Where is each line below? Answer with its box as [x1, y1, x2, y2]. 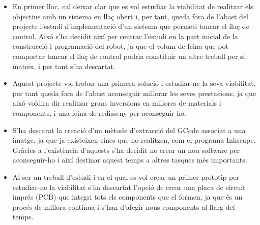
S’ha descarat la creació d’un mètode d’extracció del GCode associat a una [12, 124, 246, 135]
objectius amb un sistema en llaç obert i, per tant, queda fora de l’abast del [12, 11, 248, 21]
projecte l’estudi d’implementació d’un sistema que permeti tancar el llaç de [12, 21, 249, 31]
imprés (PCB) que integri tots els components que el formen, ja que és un [12, 191, 243, 202]
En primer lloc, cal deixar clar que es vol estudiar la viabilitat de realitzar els [12, 1, 253, 11]
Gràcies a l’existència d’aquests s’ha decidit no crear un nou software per [12, 144, 240, 155]
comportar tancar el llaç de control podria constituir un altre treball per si [12, 50, 245, 61]
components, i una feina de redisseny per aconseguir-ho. [12, 107, 186, 118]
